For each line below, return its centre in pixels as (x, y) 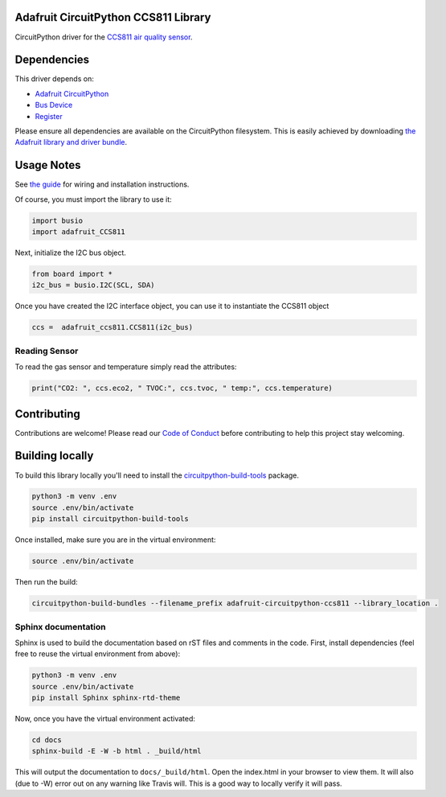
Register (49, 116)
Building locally (54, 456)
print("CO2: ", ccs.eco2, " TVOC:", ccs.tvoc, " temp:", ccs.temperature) (182, 388)
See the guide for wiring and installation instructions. (102, 184)
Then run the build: (46, 582)
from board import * (72, 274)
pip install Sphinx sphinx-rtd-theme (106, 698)
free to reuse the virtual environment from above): (98, 654)
